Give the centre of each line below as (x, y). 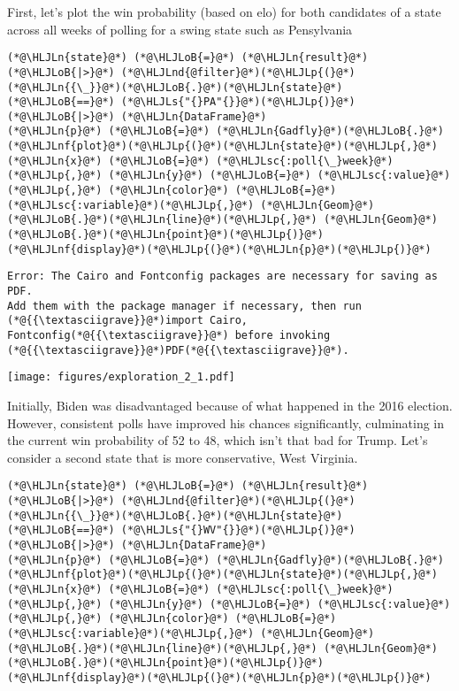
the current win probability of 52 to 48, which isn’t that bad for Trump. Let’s (218, 440)
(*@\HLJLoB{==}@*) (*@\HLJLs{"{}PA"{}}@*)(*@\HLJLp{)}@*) (181, 102)
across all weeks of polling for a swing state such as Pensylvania (180, 29)
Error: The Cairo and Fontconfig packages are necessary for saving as (222, 276)
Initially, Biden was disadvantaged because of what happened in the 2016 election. (230, 405)
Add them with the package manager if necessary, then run (184, 306)
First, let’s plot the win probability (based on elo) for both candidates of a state (224, 12)
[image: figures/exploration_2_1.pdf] (121, 377)
